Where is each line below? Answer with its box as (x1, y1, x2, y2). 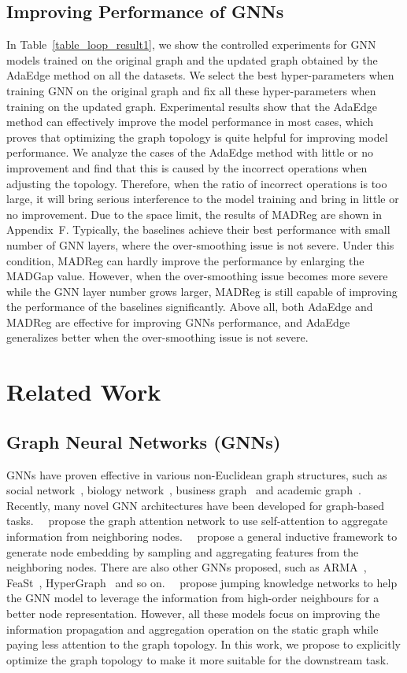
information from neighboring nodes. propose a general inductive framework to (6, 528, 398, 545)
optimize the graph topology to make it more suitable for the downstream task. (6, 651, 390, 667)
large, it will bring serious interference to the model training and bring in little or (6, 190, 399, 207)
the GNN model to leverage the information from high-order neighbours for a (6, 590, 379, 606)
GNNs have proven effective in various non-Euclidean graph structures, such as (6, 466, 387, 483)
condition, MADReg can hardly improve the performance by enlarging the (6, 252, 364, 268)
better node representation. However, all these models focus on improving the (6, 605, 380, 621)
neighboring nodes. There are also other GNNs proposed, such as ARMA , (6, 559, 367, 575)
